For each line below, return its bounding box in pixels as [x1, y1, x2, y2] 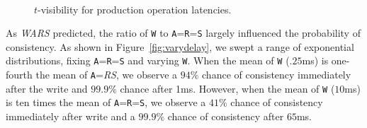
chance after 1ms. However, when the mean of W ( [120, 81, 335, 95]
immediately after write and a [6, 109, 135, 124]
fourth [6, 67, 33, 82]
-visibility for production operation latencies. [38, 1, 232, 16]
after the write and [6, 81, 88, 95]
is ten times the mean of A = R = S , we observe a [6, 95, 206, 110]
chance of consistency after [167, 109, 284, 124]
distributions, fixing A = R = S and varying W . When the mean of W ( [6, 53, 290, 68]
